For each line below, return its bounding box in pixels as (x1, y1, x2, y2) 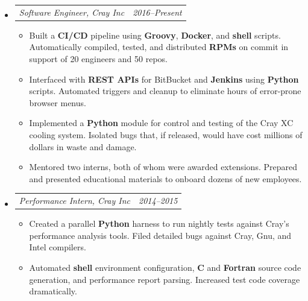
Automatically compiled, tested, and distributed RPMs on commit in (29, 40, 289, 53)
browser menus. (29, 96, 86, 109)
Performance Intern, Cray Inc (19, 194, 130, 207)
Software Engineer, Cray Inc (19, 5, 125, 18)
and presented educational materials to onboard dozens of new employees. (29, 172, 302, 185)
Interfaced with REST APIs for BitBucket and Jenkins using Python (29, 72, 299, 85)
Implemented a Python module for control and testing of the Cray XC (29, 116, 294, 129)
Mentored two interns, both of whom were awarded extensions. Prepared (29, 160, 297, 173)
